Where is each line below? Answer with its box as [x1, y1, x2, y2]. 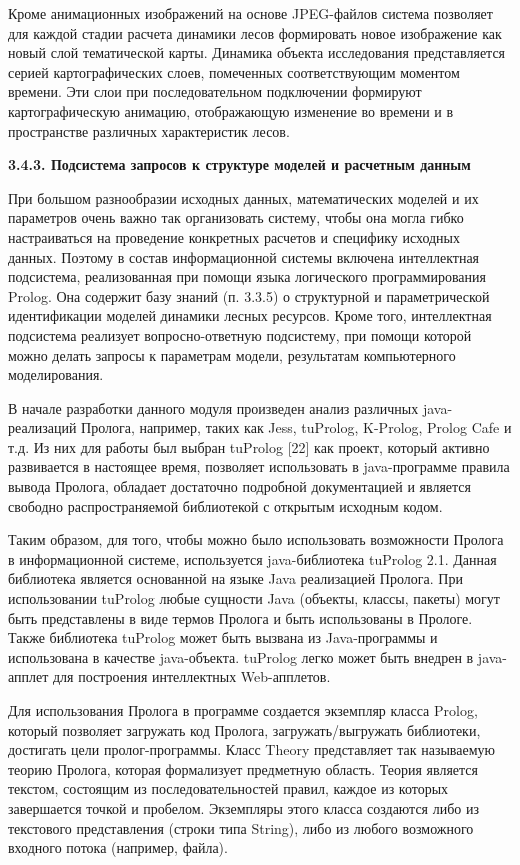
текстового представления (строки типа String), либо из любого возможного [8, 817, 474, 838]
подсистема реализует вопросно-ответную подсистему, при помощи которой [8, 324, 472, 345]
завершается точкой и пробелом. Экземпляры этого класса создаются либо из [8, 797, 480, 818]
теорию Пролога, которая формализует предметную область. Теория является [8, 758, 478, 779]
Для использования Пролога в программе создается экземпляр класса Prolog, [8, 700, 478, 720]
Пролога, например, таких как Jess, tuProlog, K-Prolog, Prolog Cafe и [81, 417, 512, 438]
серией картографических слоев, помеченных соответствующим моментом [8, 61, 460, 82]
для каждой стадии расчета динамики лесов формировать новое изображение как [8, 22, 502, 43]
